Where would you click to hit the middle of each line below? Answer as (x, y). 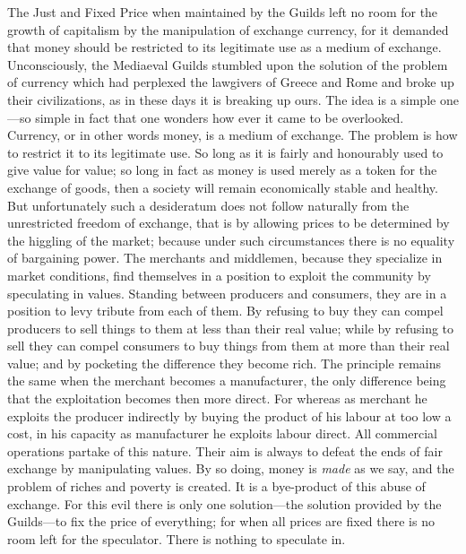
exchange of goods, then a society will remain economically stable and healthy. (223, 187)
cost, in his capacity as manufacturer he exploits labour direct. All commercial (222, 433)
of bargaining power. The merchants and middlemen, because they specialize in (225, 258)
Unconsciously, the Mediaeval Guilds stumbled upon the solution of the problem (228, 64)
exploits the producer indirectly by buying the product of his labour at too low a (229, 415)
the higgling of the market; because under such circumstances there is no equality (231, 240)
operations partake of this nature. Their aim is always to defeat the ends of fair (225, 450)
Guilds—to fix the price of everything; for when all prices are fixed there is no (221, 521)
